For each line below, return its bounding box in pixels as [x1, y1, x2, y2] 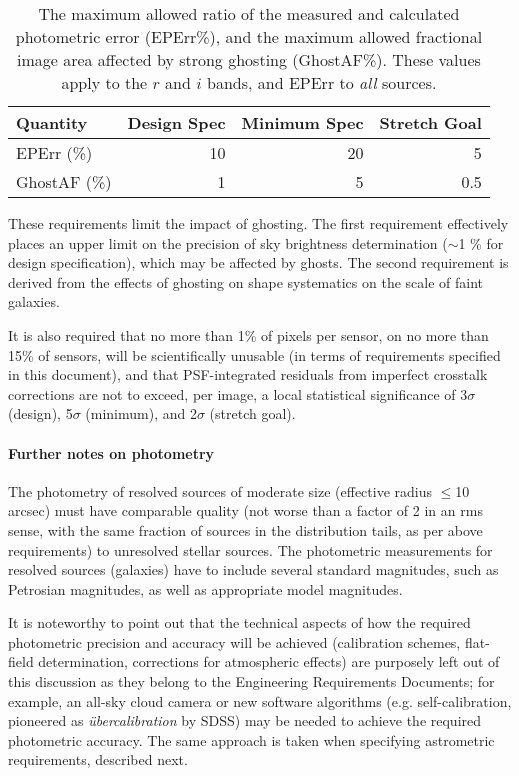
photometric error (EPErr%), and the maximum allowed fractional [15, 25, 483, 48]
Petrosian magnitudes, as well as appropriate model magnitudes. [8, 578, 403, 599]
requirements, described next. [8, 749, 188, 770]
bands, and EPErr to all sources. [207, 71, 437, 94]
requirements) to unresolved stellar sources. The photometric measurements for [8, 539, 493, 560]
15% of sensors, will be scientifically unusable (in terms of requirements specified [8, 344, 501, 365]
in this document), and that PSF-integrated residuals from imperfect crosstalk [8, 364, 488, 385]
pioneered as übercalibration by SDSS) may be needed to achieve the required [8, 710, 482, 731]
